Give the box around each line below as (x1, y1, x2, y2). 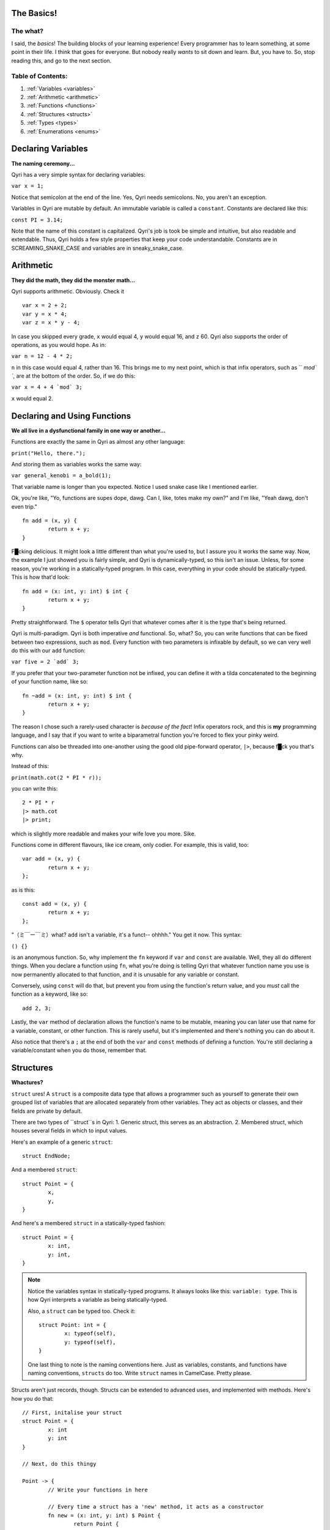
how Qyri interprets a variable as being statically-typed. (28, 1296, 168, 1304)
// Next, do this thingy (22, 1460, 97, 1468)
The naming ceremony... (11, 160, 76, 167)
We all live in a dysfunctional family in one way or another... (11, 427, 166, 434)
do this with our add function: (11, 646, 86, 654)
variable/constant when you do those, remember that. (11, 1047, 147, 1054)
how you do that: (11, 1395, 54, 1402)
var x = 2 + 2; (22, 302, 68, 309)
